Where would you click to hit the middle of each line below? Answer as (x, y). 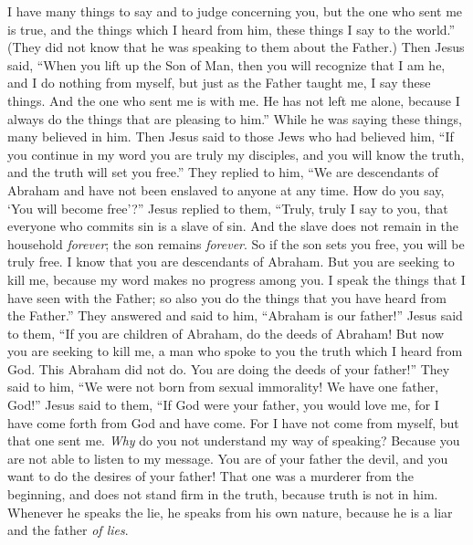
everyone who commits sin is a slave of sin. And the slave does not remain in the (233, 226)
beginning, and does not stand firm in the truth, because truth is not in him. (223, 494)
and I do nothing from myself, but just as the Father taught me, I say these (219, 83)
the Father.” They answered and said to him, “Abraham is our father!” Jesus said (235, 315)
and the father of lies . (68, 530)
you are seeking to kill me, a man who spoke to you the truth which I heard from (235, 351)
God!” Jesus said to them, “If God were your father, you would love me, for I (223, 405)
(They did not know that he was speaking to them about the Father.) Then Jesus (236, 47)
